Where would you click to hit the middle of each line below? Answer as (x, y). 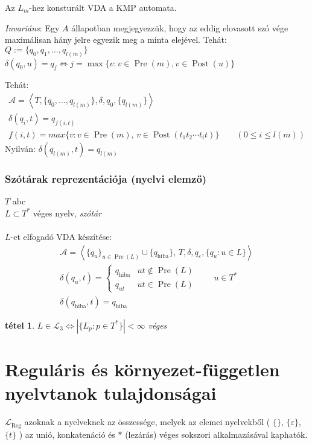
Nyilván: (20, 148)
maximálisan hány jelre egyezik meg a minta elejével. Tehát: (116, 39)
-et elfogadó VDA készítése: (61, 236)
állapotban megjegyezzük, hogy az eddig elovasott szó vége (180, 27)
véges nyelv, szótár (67, 213)
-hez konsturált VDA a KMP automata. (103, 7)
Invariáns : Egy (32, 27)
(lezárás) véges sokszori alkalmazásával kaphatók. (216, 434)
